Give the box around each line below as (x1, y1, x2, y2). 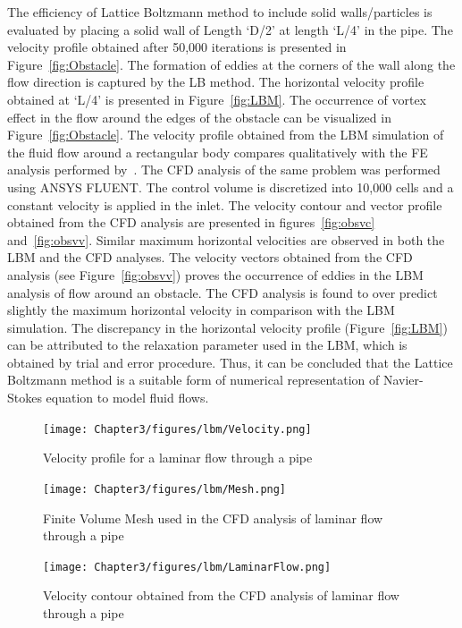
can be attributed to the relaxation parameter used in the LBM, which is (7, 335, 407, 354)
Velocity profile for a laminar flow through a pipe (43, 448, 313, 467)
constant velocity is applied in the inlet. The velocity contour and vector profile (7, 195, 442, 214)
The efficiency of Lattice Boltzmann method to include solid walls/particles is (7, 3, 433, 21)
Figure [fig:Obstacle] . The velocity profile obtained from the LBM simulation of (7, 125, 444, 144)
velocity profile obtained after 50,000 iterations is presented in (7, 38, 347, 56)
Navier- (382, 370, 424, 389)
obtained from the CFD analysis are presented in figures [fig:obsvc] (7, 213, 375, 232)
